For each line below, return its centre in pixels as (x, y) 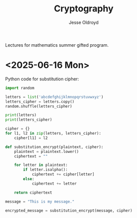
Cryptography (84, 9)
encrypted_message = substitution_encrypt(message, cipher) (69, 211)
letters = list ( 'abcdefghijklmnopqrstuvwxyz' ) (54, 97)
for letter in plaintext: (41, 165)
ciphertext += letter (54, 183)
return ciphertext (33, 192)
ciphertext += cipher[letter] (63, 174)
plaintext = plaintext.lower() (47, 151)
